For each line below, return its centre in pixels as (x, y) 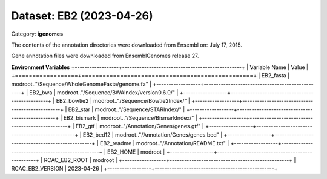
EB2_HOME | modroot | (136, 152)
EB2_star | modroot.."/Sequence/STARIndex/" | (127, 109)
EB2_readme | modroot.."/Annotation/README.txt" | (165, 143)
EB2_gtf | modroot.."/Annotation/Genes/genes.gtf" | (140, 126)
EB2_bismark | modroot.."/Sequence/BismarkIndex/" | (130, 118)
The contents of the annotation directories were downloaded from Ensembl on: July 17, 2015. (127, 45)
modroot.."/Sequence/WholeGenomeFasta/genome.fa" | (81, 84)
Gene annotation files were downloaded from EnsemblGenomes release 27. (105, 56)
